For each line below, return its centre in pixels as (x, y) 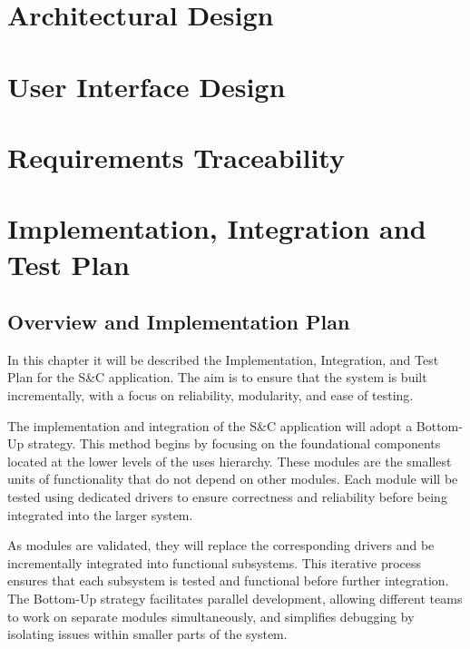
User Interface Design (147, 86)
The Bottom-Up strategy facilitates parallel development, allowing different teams (235, 599)
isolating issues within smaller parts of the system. (147, 634)
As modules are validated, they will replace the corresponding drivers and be (221, 545)
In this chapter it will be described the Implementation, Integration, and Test (223, 359)
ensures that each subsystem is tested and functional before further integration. (228, 580)
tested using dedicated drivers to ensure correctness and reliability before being (227, 497)
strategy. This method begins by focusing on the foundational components (234, 443)
